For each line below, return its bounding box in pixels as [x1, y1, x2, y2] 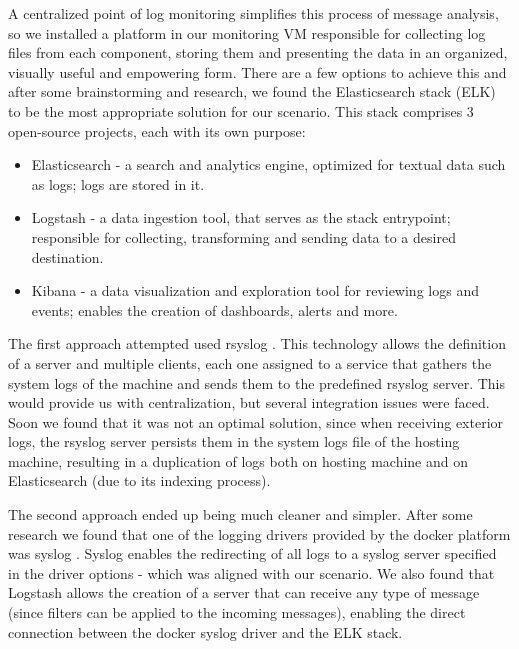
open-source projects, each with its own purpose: [8, 120, 306, 141]
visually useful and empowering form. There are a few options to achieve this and [8, 61, 507, 82]
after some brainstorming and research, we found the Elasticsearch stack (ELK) [8, 81, 496, 102]
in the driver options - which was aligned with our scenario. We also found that [8, 562, 495, 583]
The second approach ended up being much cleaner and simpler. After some [8, 504, 473, 525]
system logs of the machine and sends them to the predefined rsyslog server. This [8, 372, 506, 393]
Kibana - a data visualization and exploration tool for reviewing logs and [31, 280, 479, 301]
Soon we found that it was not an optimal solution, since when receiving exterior [8, 411, 504, 432]
